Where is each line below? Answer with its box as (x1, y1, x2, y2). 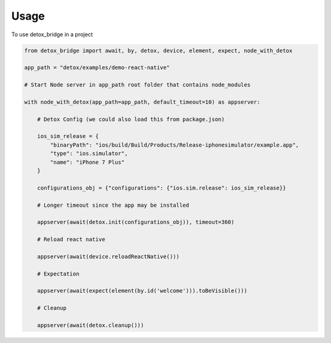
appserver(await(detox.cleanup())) (37, 322, 144, 329)
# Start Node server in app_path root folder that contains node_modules (24, 82, 251, 88)
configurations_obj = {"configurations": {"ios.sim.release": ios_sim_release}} (37, 184, 286, 191)
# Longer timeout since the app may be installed (37, 201, 189, 209)
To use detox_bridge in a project (11, 31, 93, 38)
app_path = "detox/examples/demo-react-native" (24, 64, 170, 71)
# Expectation (37, 270, 80, 277)
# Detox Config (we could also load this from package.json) (37, 115, 225, 123)
